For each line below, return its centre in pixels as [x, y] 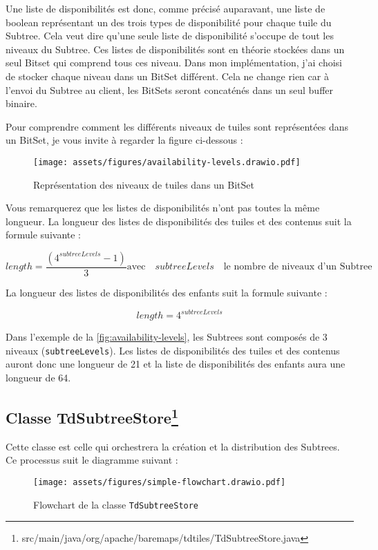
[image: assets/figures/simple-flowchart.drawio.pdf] [160, 482]
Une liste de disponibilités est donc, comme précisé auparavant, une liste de [166, 8]
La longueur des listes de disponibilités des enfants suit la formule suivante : [167, 292]
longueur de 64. [38, 377]
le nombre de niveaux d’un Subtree [298, 267]
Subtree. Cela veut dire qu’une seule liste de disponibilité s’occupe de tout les [170, 36]
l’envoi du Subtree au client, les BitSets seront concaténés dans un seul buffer [170, 89]
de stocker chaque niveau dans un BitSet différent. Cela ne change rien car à [167, 76]
